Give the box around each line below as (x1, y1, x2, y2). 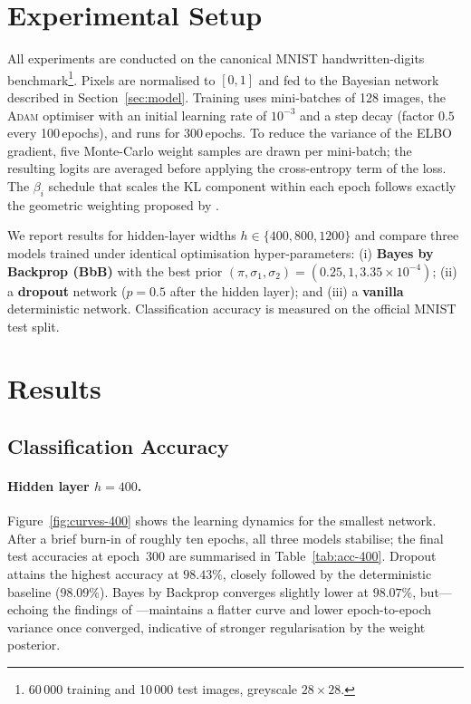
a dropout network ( (7, 281, 127, 300)
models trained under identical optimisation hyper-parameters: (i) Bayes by (7, 243, 434, 262)
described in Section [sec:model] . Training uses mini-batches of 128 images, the (7, 87, 446, 106)
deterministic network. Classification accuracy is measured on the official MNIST (7, 299, 457, 318)
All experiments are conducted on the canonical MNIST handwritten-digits (7, 49, 425, 68)
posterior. (7, 635, 61, 654)
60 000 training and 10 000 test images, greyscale (28, 680, 298, 698)
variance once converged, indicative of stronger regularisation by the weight (7, 617, 426, 636)
